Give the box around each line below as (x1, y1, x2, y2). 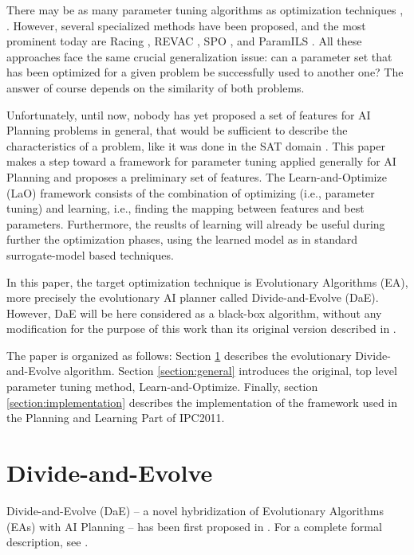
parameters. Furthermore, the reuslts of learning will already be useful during (6, 215, 385, 232)
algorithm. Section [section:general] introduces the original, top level (64, 362, 397, 379)
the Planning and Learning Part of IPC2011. (6, 409, 225, 426)
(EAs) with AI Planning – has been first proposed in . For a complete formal (6, 518, 382, 534)
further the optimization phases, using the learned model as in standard (6, 231, 358, 248)
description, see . (6, 534, 89, 550)
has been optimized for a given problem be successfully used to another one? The (6, 64, 404, 80)
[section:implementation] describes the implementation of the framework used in (6, 393, 398, 410)
